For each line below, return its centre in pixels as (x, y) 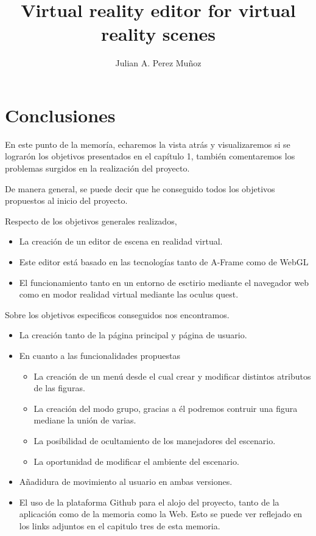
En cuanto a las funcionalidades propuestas (100, 355)
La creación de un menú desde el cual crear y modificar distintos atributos (172, 376)
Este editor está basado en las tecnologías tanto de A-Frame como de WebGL (164, 262)
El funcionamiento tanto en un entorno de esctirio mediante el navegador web (164, 282)
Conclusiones (60, 115)
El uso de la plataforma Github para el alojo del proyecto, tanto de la (149, 502)
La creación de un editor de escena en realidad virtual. (121, 241)
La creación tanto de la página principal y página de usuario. (133, 335)
